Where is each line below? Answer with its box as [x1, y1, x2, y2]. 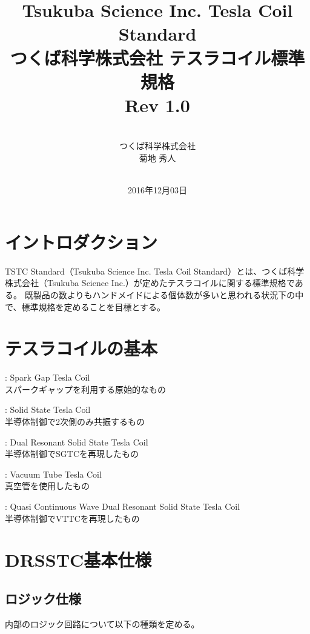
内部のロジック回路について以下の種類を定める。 [5, 617, 200, 630]
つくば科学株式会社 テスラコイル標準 [10, 45, 305, 70]
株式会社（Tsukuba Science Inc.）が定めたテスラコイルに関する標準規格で [5, 276, 295, 289]
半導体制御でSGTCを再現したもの [5, 447, 139, 460]
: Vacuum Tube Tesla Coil [5, 467, 102, 480]
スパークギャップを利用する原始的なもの [5, 382, 166, 395]
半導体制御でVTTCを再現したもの [5, 512, 140, 524]
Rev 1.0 [125, 92, 190, 117]
